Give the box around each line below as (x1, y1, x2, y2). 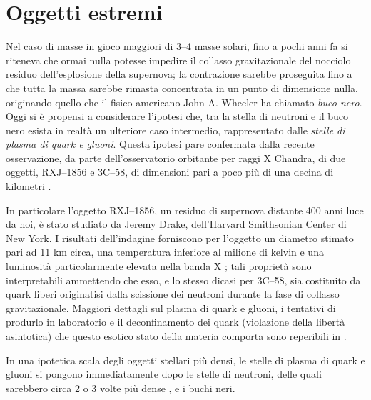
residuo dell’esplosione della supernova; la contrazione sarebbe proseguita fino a (6, 66, 352, 81)
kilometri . (6, 179, 51, 194)
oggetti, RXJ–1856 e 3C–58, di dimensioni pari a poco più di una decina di (6, 164, 334, 179)
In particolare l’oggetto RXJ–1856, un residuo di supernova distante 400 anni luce (6, 202, 364, 217)
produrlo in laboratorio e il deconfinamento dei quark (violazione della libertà (6, 314, 345, 329)
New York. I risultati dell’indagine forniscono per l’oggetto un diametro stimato (6, 230, 354, 245)
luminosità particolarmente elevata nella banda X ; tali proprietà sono (6, 259, 312, 274)
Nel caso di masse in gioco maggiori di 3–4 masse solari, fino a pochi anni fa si (6, 39, 348, 54)
